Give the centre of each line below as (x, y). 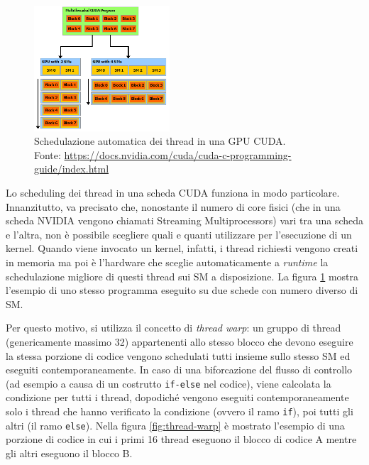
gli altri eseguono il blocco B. (69, 453)
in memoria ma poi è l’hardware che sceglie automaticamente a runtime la (167, 262)
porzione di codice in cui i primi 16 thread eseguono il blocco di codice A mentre (181, 439)
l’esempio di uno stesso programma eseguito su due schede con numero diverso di (182, 290)
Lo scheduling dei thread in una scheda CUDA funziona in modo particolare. (173, 192)
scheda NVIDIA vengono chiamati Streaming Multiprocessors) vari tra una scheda (184, 220)
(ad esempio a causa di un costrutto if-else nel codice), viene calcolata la (169, 383)
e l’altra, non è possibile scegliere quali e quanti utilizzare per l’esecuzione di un (179, 234)
